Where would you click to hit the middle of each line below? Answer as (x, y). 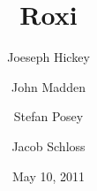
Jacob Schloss (48, 145)
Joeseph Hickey (48, 57)
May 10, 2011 (48, 176)
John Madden (48, 86)
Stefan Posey (48, 116)
